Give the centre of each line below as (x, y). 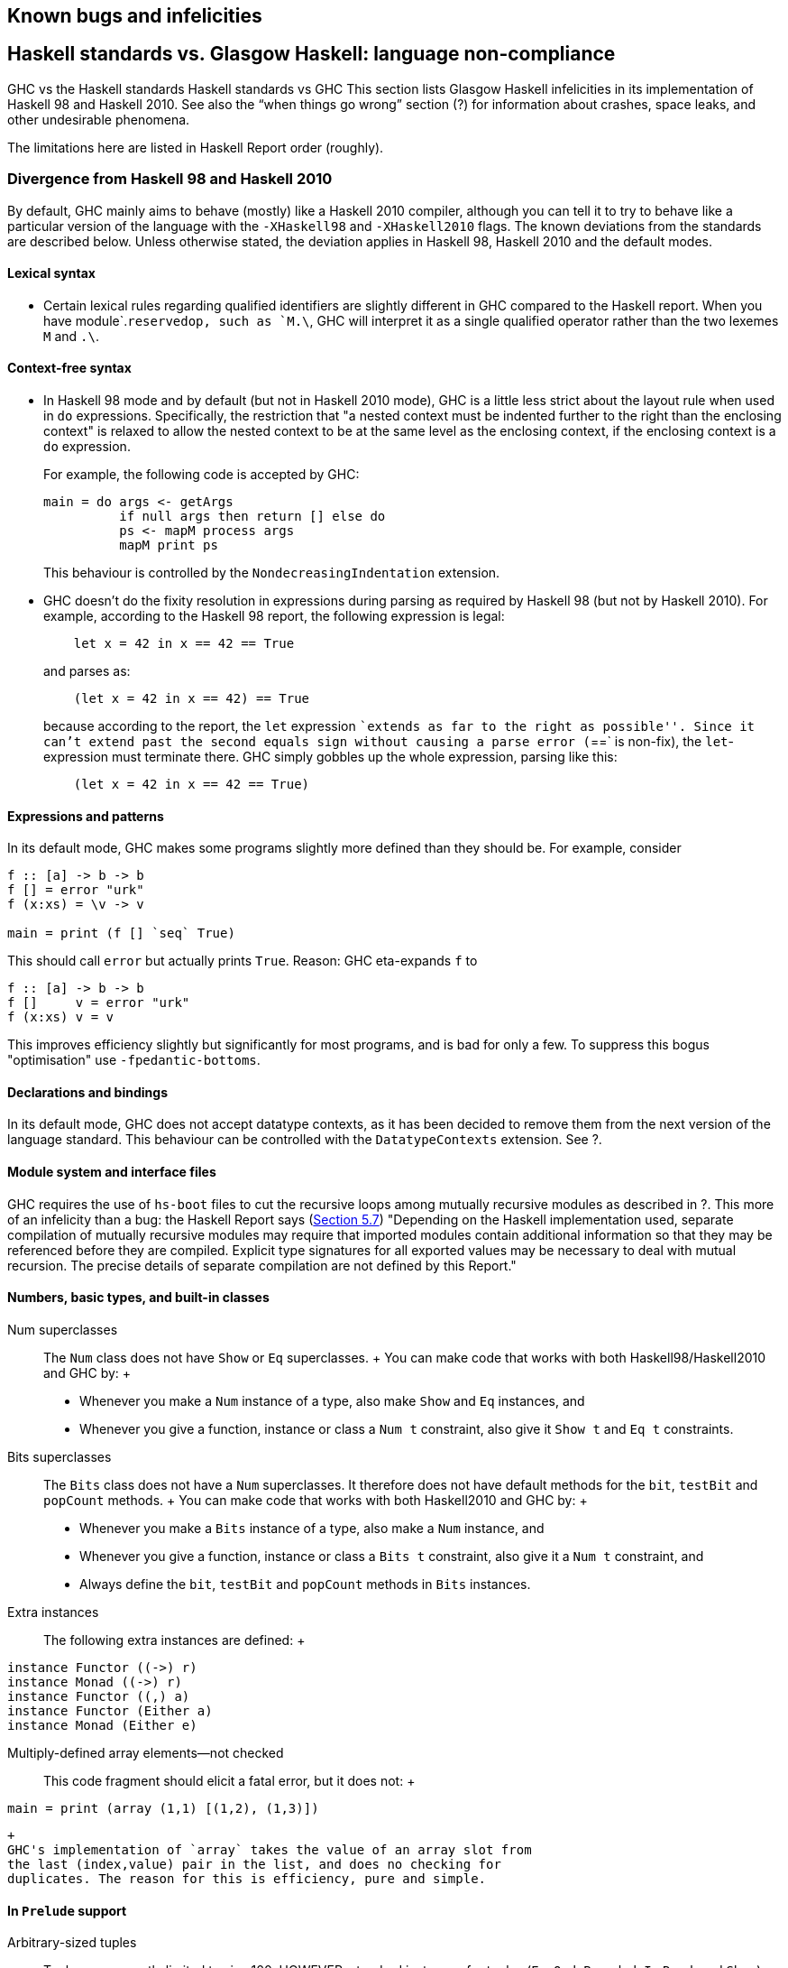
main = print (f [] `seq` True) (121, 933)
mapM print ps (169, 545)
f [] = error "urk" (76, 890)
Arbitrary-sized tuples (72, 1943)
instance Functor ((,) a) (99, 1696)
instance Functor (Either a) (110, 1710)
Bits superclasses (60, 1456)
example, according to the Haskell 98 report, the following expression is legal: (274, 616)
